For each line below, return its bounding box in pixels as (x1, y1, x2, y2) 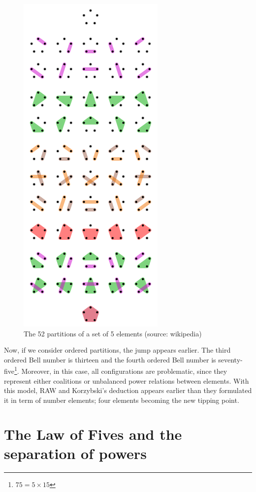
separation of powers (4, 443, 147, 463)
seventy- (218, 354, 243, 364)
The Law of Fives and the (4, 424, 182, 444)
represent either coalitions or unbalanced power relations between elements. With (4, 375, 249, 386)
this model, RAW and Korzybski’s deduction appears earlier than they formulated (4, 385, 252, 395)
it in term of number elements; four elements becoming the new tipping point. (4, 394, 239, 405)
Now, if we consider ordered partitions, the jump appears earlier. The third (4, 345, 231, 355)
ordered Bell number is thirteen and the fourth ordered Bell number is (4, 354, 216, 364)
